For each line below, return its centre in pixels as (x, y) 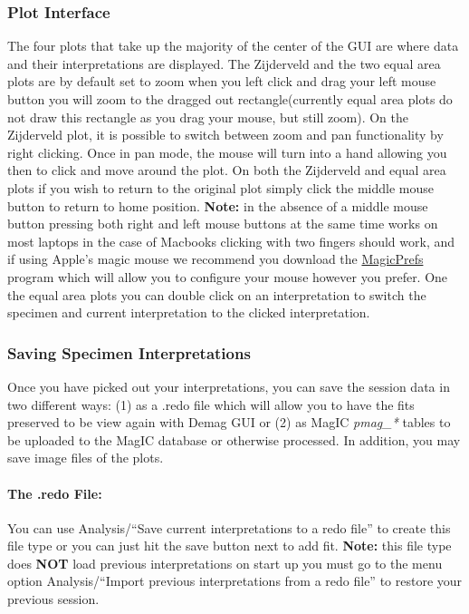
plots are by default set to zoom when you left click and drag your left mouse (222, 81)
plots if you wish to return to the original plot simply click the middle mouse (220, 187)
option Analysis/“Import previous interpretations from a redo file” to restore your (235, 581)
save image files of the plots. (86, 458)
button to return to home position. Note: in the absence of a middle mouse (218, 205)
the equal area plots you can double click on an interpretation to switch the (217, 294)
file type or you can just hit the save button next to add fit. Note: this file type (230, 546)
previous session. (53, 599)
